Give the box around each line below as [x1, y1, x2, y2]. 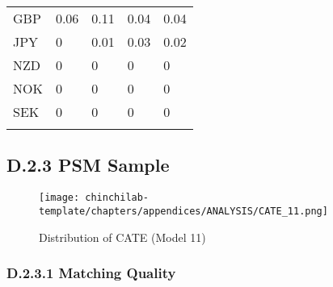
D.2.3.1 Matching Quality [6, 263, 176, 283]
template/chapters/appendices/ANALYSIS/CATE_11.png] [39, 205, 328, 217]
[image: [39, 192, 80, 204]
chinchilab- [85, 192, 150, 204]
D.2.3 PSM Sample [6, 152, 170, 177]
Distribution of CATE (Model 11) [39, 228, 206, 245]
